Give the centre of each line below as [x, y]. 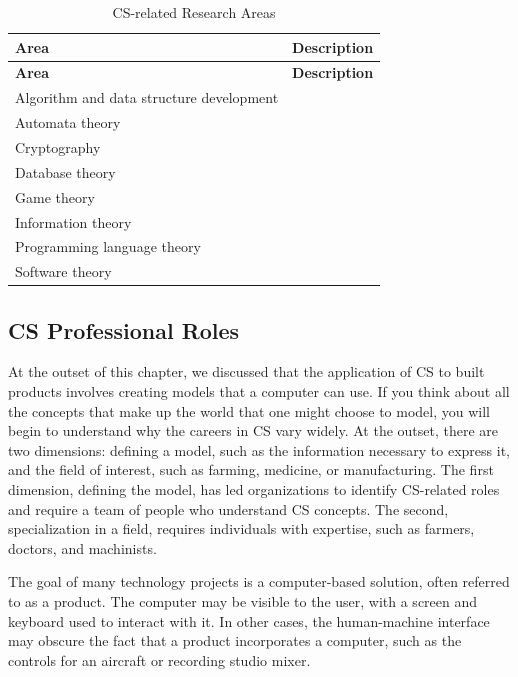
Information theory [73, 221]
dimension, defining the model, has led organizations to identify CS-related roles [254, 489]
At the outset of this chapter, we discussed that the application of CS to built [246, 371]
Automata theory [68, 122]
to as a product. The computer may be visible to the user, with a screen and [243, 601]
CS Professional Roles [124, 329]
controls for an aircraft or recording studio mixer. [159, 659]
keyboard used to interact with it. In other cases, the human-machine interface [249, 620]
